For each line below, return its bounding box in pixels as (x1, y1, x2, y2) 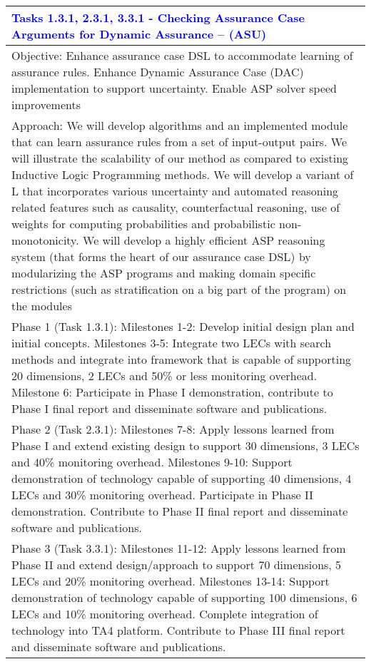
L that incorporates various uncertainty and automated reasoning (11, 183, 339, 199)
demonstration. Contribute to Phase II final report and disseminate (11, 503, 348, 519)
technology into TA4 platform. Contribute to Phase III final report (11, 622, 345, 638)
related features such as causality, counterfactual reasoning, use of (11, 199, 340, 215)
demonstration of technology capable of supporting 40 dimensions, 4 (11, 470, 352, 486)
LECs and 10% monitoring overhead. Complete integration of (11, 606, 318, 622)
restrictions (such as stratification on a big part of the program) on (11, 281, 347, 297)
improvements (11, 96, 81, 113)
